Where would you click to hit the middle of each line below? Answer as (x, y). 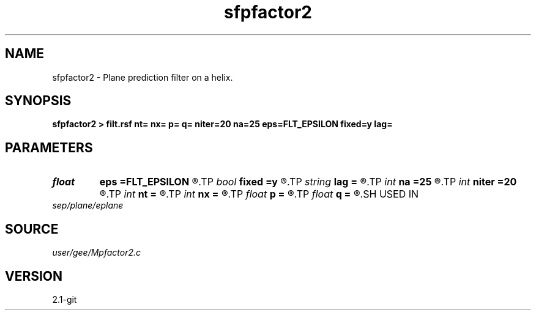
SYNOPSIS (38, 101)
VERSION (34, 276)
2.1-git (65, 299)
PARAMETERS (49, 147)
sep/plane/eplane (88, 206)
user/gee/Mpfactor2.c (97, 253)
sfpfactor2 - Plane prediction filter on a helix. (143, 77)
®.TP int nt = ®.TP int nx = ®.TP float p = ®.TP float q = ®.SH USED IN (259, 194)
